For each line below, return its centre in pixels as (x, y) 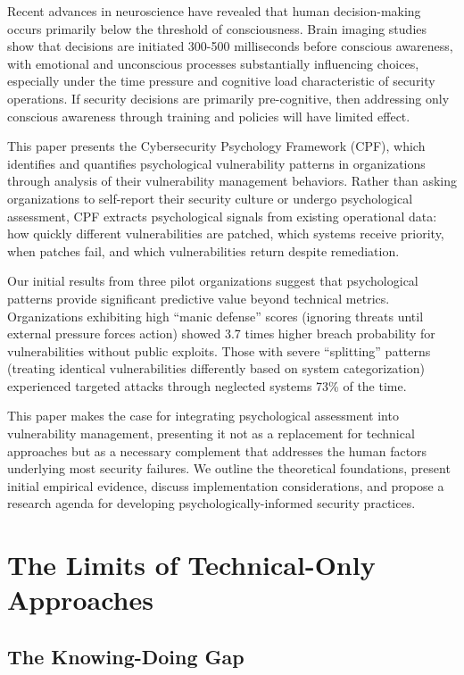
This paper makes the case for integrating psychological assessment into (203, 416)
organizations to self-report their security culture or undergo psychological (210, 198)
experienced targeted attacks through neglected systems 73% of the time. (207, 385)
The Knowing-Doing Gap (126, 656)
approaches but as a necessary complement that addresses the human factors (217, 450)
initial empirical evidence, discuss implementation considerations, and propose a (226, 485)
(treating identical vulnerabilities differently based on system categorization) (216, 368)
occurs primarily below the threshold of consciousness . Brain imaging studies (217, 28)
